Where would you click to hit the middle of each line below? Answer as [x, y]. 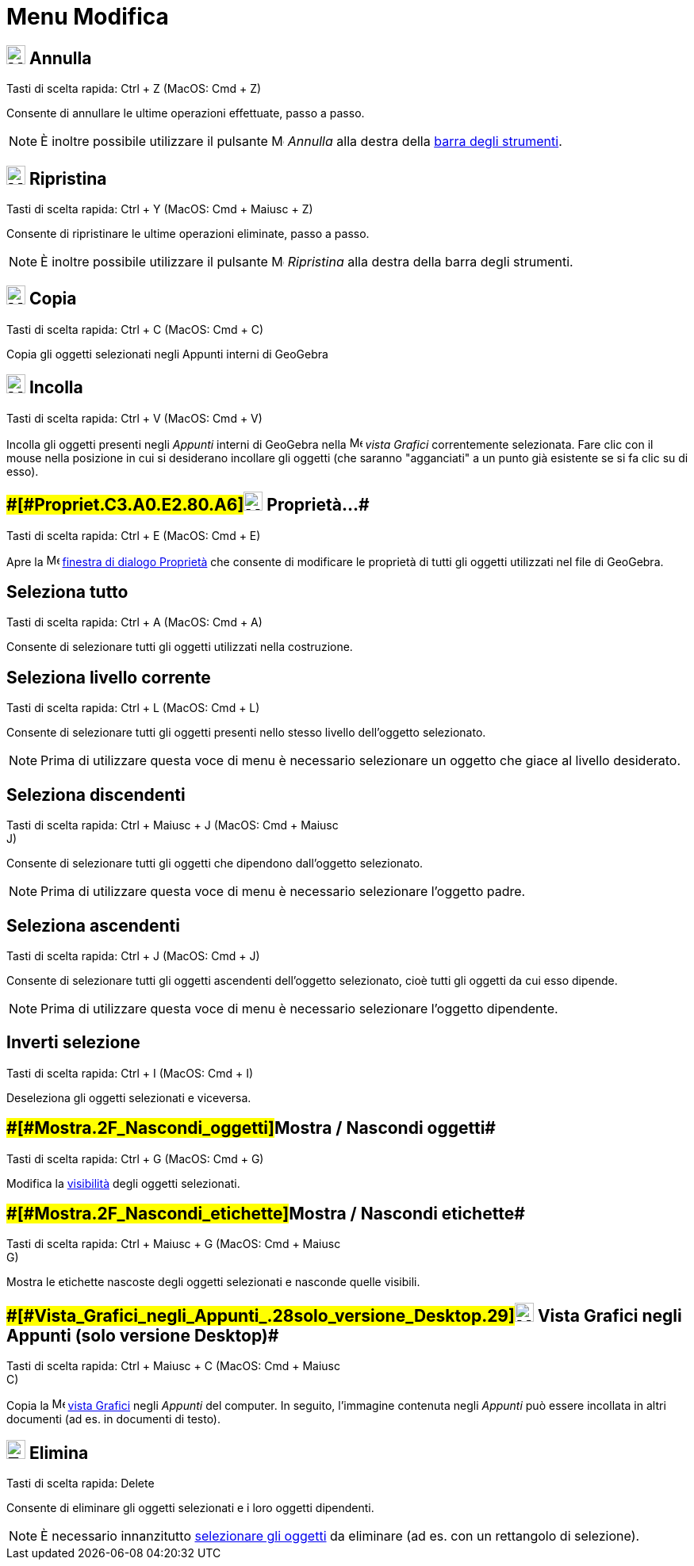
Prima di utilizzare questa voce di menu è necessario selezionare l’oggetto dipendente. [299, 1008]
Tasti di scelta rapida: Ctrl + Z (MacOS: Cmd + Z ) [134, 89]
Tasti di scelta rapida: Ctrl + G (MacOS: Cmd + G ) [135, 1158]
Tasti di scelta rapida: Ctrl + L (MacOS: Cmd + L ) [133, 708]
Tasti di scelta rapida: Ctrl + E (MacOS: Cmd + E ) [134, 535]
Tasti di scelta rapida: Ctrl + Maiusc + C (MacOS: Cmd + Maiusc [173, 1366]
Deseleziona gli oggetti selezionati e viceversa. [129, 1097]
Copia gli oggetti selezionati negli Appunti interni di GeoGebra [167, 354]
